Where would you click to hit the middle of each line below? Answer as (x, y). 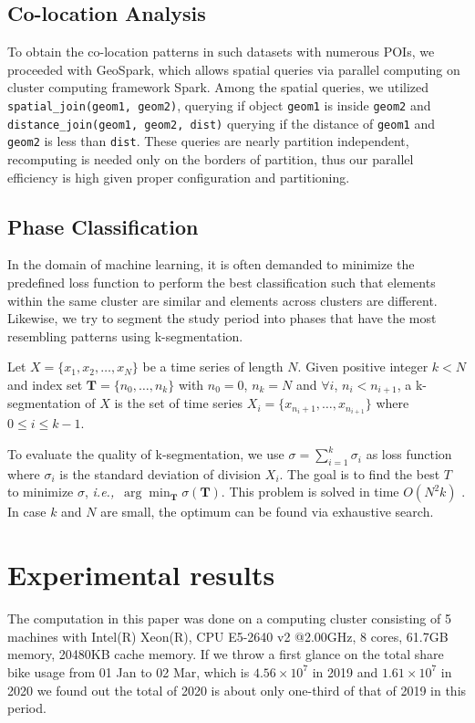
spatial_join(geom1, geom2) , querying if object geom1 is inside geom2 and (219, 105)
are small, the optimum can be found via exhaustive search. (267, 512)
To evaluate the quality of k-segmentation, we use (146, 454)
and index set (45, 384)
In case (27, 512)
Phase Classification (103, 226)
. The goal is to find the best (360, 473)
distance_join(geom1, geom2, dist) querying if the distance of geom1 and (221, 123)
